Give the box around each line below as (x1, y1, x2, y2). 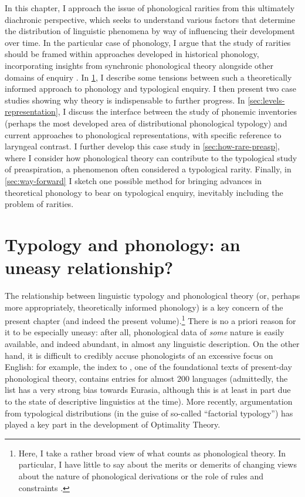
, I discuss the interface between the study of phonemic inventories (57, 105, 297, 118)
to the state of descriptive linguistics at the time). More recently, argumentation (5, 395, 293, 407)
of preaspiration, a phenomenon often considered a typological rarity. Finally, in (5, 163, 292, 175)
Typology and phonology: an (5, 232, 240, 256)
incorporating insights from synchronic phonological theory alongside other (5, 59, 273, 71)
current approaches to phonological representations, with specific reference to (5, 128, 282, 141)
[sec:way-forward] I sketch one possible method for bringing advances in (5, 174, 262, 186)
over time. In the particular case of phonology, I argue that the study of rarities (5, 36, 291, 48)
